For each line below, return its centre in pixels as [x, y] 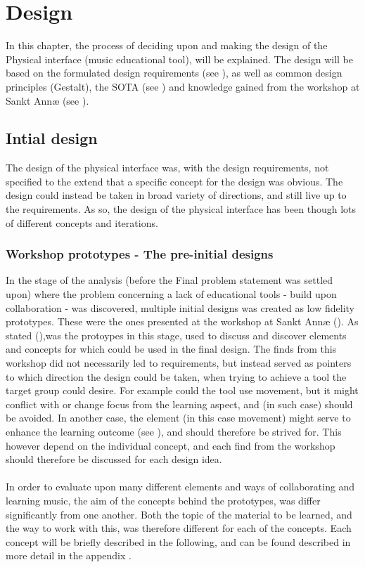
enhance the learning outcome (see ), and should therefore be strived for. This [174, 432]
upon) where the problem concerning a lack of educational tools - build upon [171, 294]
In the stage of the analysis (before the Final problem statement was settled [169, 280]
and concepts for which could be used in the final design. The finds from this [171, 349]
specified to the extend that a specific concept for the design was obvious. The [174, 181]
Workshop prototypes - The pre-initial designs [140, 254]
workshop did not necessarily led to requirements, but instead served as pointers [179, 363]
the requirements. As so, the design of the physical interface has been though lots [181, 209]
